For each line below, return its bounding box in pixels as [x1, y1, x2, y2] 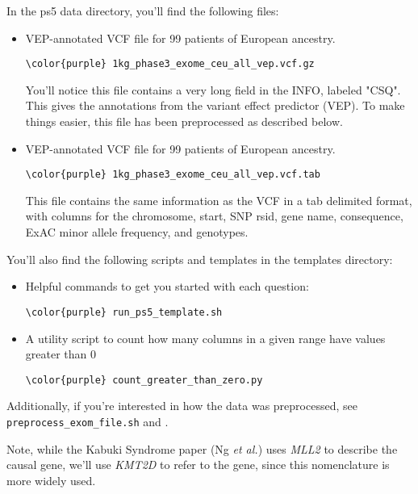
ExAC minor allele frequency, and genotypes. [25, 224, 249, 241]
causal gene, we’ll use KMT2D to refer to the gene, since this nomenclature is [6, 456, 390, 473]
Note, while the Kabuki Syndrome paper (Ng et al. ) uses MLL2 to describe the [6, 440, 398, 457]
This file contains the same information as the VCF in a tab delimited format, [25, 191, 412, 208]
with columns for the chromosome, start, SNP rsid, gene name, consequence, [25, 207, 403, 224]
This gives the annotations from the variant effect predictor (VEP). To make [25, 97, 405, 114]
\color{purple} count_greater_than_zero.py [25, 374, 263, 386]
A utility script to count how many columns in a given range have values [25, 329, 386, 346]
